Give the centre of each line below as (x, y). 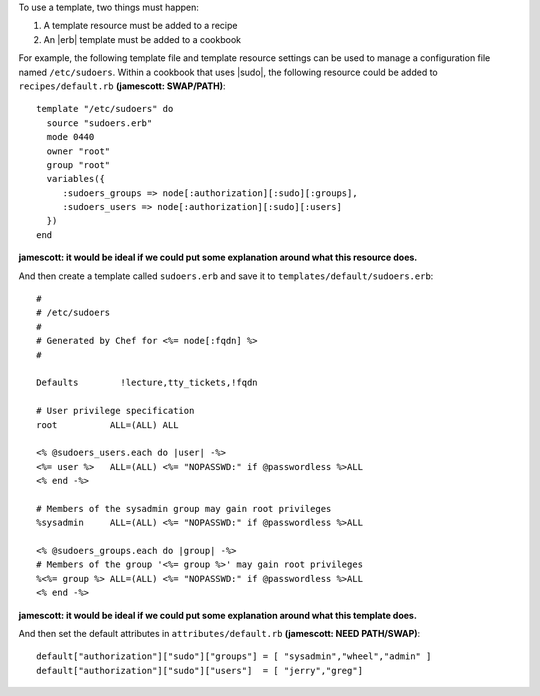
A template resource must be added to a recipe (140, 26)
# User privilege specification (115, 411)
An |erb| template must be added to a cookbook (142, 39)
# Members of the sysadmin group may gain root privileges (184, 508)
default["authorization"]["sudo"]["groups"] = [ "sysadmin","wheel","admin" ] (234, 656)
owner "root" (78, 151)
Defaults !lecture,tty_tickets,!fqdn (147, 383)
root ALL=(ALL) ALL (107, 424)
